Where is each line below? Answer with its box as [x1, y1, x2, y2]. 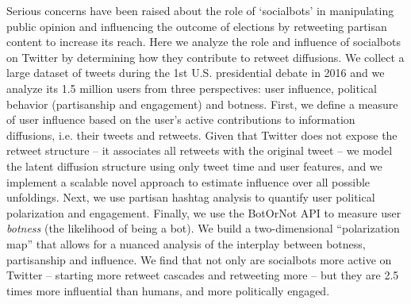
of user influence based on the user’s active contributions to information [6, 111, 355, 128]
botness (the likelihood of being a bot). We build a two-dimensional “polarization [6, 220, 400, 237]
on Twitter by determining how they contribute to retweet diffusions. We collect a [6, 48, 405, 65]
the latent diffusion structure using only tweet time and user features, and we [6, 157, 382, 174]
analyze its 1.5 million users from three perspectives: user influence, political [6, 79, 377, 96]
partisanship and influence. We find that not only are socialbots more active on [6, 251, 392, 267]
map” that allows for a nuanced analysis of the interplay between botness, [6, 235, 366, 252]
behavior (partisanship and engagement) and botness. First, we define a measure [6, 95, 398, 112]
